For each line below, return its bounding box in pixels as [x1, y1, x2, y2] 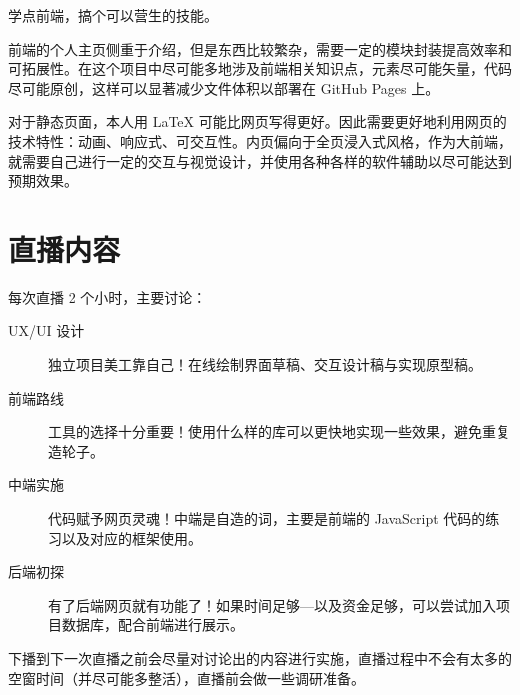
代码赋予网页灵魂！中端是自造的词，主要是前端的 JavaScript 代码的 [48, 508, 486, 529]
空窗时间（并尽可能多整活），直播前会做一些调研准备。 [8, 667, 365, 688]
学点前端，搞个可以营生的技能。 [8, 5, 218, 25]
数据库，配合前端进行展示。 [61, 614, 244, 635]
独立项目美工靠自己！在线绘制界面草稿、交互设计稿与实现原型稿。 [48, 354, 482, 375]
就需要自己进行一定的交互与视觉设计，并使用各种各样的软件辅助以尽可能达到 [8, 150, 512, 171]
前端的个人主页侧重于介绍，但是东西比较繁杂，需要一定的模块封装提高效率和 [8, 38, 512, 59]
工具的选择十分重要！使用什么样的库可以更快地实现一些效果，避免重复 [48, 421, 510, 442]
